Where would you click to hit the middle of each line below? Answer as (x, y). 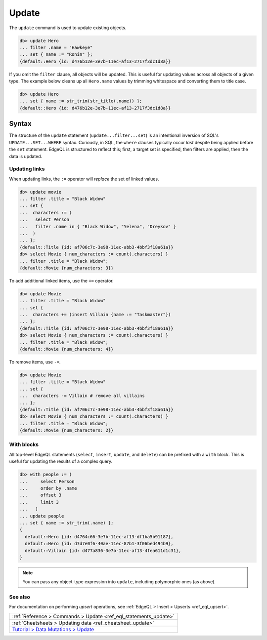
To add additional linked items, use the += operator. (61, 280)
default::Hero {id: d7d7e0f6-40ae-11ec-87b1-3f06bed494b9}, (99, 544)
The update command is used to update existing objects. (68, 28)
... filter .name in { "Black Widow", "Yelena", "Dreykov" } (98, 226)
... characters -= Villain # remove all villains (82, 396)
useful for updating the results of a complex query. (61, 461)
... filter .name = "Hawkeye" (56, 47)
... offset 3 (41, 495)
